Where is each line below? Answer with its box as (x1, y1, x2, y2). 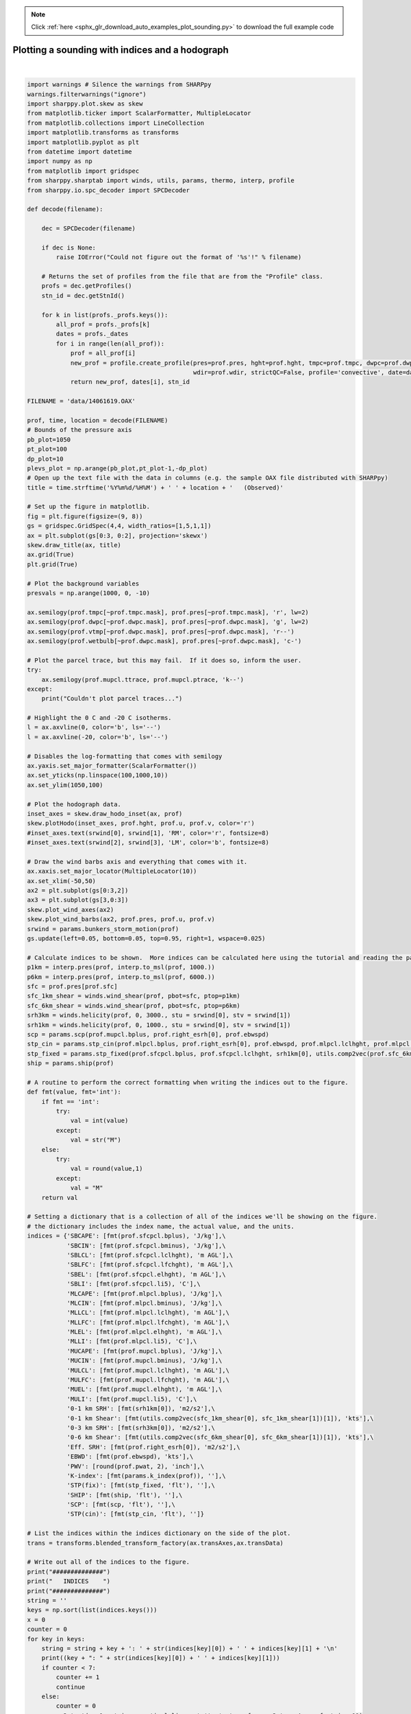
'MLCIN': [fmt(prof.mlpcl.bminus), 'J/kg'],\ (66, 1299, 223, 1307)
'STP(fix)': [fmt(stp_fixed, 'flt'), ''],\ (66, 1482, 215, 1489)
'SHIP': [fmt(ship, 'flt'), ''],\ (66, 1491, 183, 1499)
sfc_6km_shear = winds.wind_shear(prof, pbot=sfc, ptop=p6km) (27, 1002, 240, 1009)
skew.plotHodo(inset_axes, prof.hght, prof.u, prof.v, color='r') (27, 819, 255, 828)
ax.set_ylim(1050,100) (27, 781, 103, 788)
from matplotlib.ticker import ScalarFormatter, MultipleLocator (27, 110, 251, 117)
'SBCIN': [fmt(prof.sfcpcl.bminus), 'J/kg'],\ (66, 1242, 226, 1249)
